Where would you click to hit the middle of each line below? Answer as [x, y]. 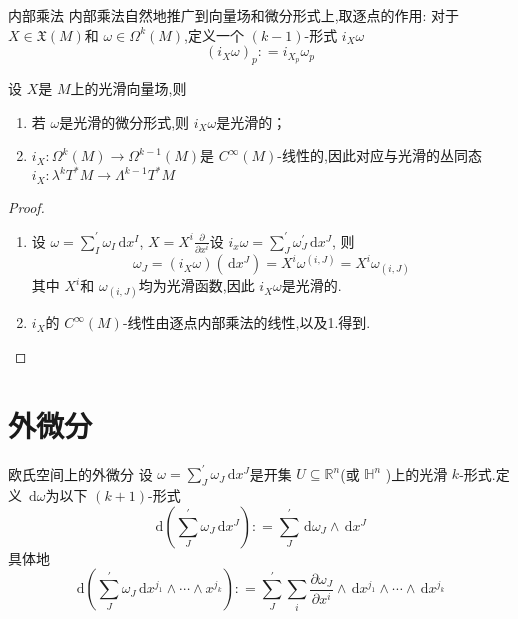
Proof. [26, 206]
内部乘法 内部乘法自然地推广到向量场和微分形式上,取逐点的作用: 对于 [234, 15]
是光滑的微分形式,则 [124, 121]
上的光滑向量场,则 [128, 87]
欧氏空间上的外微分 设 [80, 473]
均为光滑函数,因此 [196, 285]
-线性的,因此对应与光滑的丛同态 [379, 155]
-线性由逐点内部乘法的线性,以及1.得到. [246, 322]
